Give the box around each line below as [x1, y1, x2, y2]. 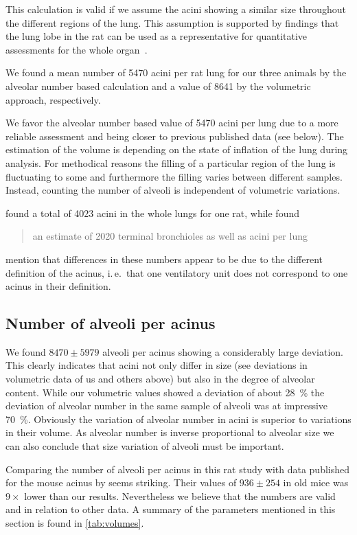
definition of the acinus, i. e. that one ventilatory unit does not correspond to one [5, 265, 348, 280]
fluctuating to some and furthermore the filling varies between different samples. [5, 169, 343, 183]
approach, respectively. [5, 92, 101, 106]
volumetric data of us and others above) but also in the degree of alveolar [5, 372, 315, 386]
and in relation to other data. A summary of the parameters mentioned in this [5, 502, 336, 516]
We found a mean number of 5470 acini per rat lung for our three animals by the [5, 65, 347, 80]
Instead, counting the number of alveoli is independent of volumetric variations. [5, 183, 341, 197]
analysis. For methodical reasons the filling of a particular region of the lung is [5, 155, 336, 170]
